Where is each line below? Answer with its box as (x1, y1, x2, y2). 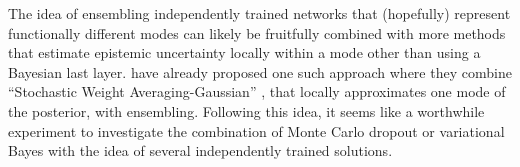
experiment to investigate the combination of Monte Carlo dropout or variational (8, 120, 505, 141)
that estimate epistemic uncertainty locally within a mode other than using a (8, 42, 481, 63)
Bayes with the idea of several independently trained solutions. (8, 140, 393, 161)
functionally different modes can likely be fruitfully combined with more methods (8, 22, 506, 43)
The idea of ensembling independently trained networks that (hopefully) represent (8, 3, 511, 23)
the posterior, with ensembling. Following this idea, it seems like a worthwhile (8, 100, 485, 121)
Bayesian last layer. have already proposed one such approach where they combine (8, 61, 512, 82)
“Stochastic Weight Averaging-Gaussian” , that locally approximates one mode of (8, 81, 506, 102)
